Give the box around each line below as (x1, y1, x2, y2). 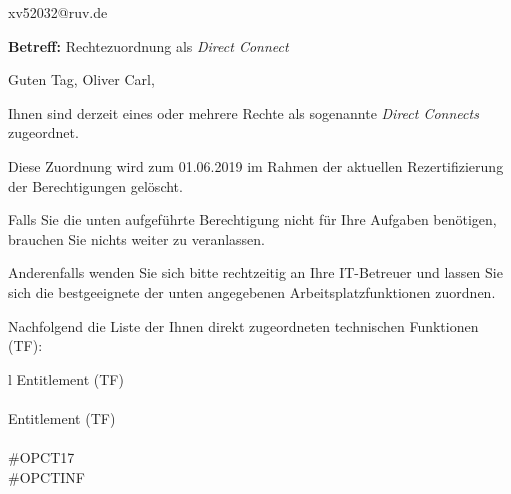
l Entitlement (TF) (8, 368, 124, 389)
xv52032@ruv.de (8, 2, 108, 22)
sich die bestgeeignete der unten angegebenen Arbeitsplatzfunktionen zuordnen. (8, 281, 496, 302)
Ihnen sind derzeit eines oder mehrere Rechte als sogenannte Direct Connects (8, 102, 479, 123)
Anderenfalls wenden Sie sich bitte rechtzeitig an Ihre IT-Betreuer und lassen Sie (8, 262, 503, 283)
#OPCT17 (8, 447, 75, 468)
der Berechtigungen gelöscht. (8, 175, 183, 196)
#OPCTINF (8, 466, 85, 487)
